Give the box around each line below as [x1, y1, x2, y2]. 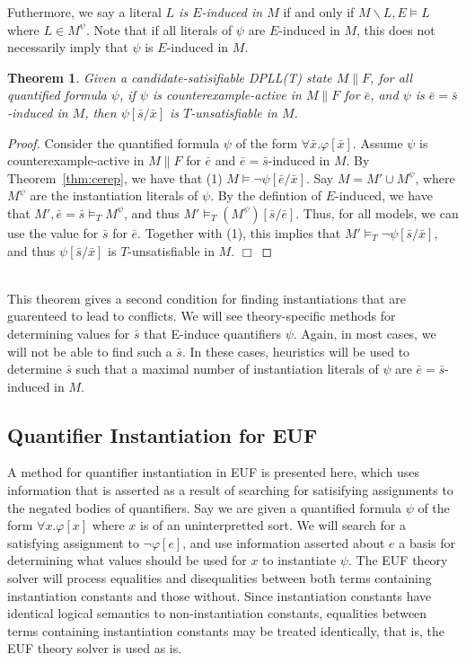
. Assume [352, 133, 403, 152]
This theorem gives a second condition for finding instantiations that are [7, 288, 406, 307]
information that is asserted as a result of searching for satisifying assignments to [7, 481, 453, 499]
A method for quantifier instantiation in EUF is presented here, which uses [7, 463, 420, 482]
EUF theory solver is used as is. [7, 639, 182, 658]
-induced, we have [335, 186, 433, 205]
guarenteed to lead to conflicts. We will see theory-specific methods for [7, 306, 396, 325]
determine [7, 359, 62, 378]
